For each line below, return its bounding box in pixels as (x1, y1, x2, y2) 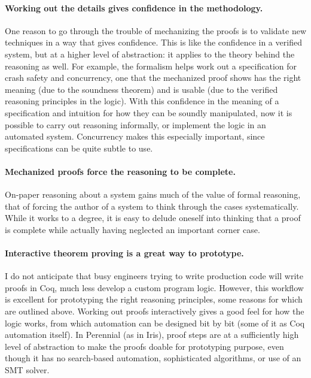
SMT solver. (5, 364, 50, 376)
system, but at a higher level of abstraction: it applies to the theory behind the (5, 47, 295, 60)
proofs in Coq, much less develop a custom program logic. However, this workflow (5, 281, 304, 294)
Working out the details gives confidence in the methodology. (5, 1, 263, 14)
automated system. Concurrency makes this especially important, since (5, 130, 265, 143)
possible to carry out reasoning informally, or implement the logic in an (5, 118, 266, 131)
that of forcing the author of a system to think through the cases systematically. (5, 199, 299, 212)
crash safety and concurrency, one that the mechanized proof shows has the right (5, 71, 301, 84)
